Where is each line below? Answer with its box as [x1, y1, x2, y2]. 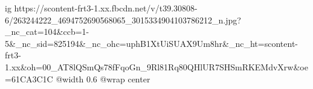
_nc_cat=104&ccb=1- [5, 25, 89, 38]
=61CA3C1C [5, 72, 53, 85]
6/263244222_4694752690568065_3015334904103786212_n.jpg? [5, 13, 241, 26]
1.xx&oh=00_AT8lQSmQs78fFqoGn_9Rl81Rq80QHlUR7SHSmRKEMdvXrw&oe [5, 60, 308, 73]
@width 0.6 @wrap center [56, 72, 150, 85]
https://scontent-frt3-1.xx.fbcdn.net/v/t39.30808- [14, 2, 198, 14]
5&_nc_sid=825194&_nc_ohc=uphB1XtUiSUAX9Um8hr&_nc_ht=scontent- [5, 37, 298, 49]
